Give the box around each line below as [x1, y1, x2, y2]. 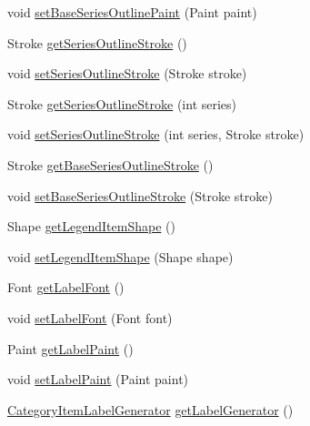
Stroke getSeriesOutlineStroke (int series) [7, 94, 237, 113]
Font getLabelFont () [7, 278, 125, 297]
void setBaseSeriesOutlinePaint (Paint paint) [7, 3, 257, 21]
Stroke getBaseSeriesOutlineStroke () [7, 155, 214, 174]
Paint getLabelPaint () [7, 339, 134, 358]
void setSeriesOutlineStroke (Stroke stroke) [7, 64, 247, 83]
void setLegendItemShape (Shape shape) [7, 247, 234, 266]
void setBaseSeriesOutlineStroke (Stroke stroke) [7, 186, 273, 205]
